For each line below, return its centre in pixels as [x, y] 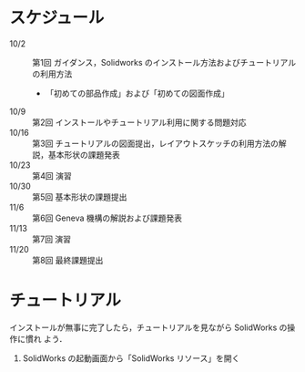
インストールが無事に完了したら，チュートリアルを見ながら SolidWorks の [148, 327]
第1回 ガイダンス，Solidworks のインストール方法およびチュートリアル [164, 62]
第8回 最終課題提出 [68, 260]
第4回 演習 [52, 176]
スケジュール [57, 18]
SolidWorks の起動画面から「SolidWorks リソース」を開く [131, 358]
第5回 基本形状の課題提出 [80, 197]
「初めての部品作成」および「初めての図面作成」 [137, 93]
